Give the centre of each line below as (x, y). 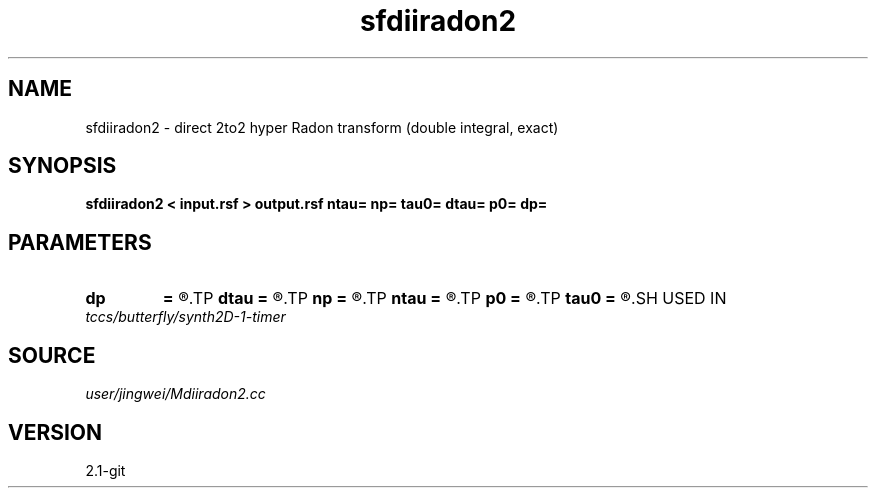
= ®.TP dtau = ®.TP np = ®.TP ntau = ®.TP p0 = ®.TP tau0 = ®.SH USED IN (444, 298)
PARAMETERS (80, 242)
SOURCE (52, 355)
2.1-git (105, 470)
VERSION (55, 432)
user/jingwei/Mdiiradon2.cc (175, 394)
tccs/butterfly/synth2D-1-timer (185, 317)
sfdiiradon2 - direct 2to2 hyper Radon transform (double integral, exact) (322, 127)
